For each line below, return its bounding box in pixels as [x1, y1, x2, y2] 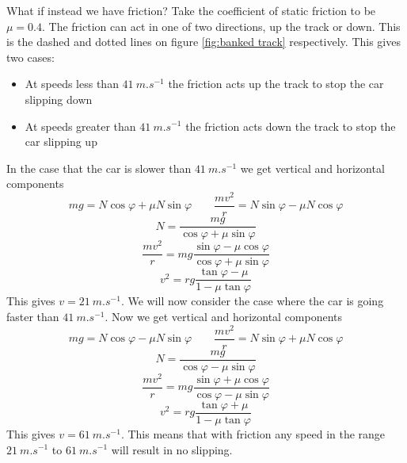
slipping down [25, 90, 93, 107]
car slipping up [25, 133, 97, 150]
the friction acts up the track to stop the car [168, 75, 384, 92]
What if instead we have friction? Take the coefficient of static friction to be [6, 2, 376, 18]
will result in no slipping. [111, 441, 233, 457]
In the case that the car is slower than [6, 159, 192, 176]
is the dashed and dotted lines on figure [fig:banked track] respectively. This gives [6, 33, 401, 50]
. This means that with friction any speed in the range [120, 425, 386, 442]
